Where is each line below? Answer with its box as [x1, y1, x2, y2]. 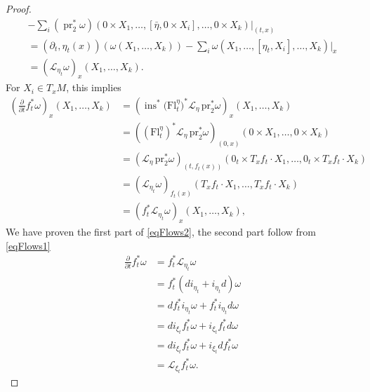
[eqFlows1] [6, 238, 51, 252]
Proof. [6, 1, 32, 15]
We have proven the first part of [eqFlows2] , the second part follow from [6, 224, 317, 239]
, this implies [66, 80, 121, 95]
